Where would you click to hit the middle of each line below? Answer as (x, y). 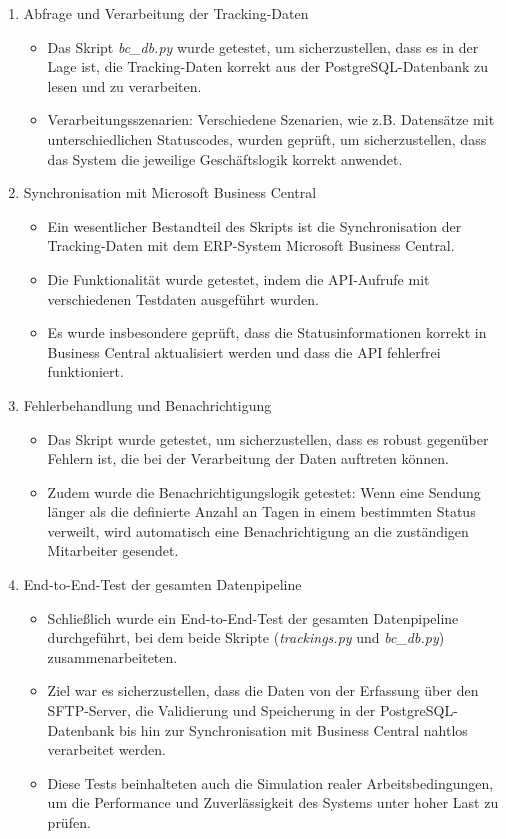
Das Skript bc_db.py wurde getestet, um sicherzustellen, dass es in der (263, 46)
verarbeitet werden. (106, 749)
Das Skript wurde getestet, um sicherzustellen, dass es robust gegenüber (268, 438)
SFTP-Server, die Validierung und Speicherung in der (211, 710)
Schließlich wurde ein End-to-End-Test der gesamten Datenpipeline (253, 617)
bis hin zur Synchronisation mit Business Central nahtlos (293, 729)
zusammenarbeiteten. (112, 656)
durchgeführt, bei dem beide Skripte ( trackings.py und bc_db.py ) (246, 637)
